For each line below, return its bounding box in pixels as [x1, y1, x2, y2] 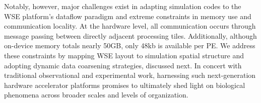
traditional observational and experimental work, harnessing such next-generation [4, 70, 256, 80]
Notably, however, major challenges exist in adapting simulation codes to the [4, 1, 241, 11]
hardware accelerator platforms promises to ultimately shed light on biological [4, 79, 245, 90]
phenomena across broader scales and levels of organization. [4, 89, 188, 100]
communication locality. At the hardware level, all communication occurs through [4, 21, 256, 31]
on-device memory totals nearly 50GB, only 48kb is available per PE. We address [4, 40, 255, 51]
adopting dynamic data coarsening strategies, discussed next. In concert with [4, 60, 242, 70]
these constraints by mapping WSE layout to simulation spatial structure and [4, 50, 244, 60]
